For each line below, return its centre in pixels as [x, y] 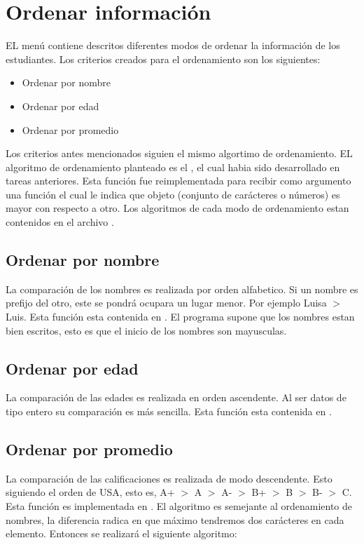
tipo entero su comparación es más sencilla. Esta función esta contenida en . [169, 411]
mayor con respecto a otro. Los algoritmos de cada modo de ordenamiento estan [177, 208]
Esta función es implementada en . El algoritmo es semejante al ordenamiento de [179, 506]
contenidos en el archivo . [60, 222]
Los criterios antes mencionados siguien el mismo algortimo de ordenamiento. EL [179, 153]
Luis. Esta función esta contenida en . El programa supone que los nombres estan [180, 317]
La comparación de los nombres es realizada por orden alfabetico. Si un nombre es [182, 289]
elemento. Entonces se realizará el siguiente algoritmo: [121, 533]
